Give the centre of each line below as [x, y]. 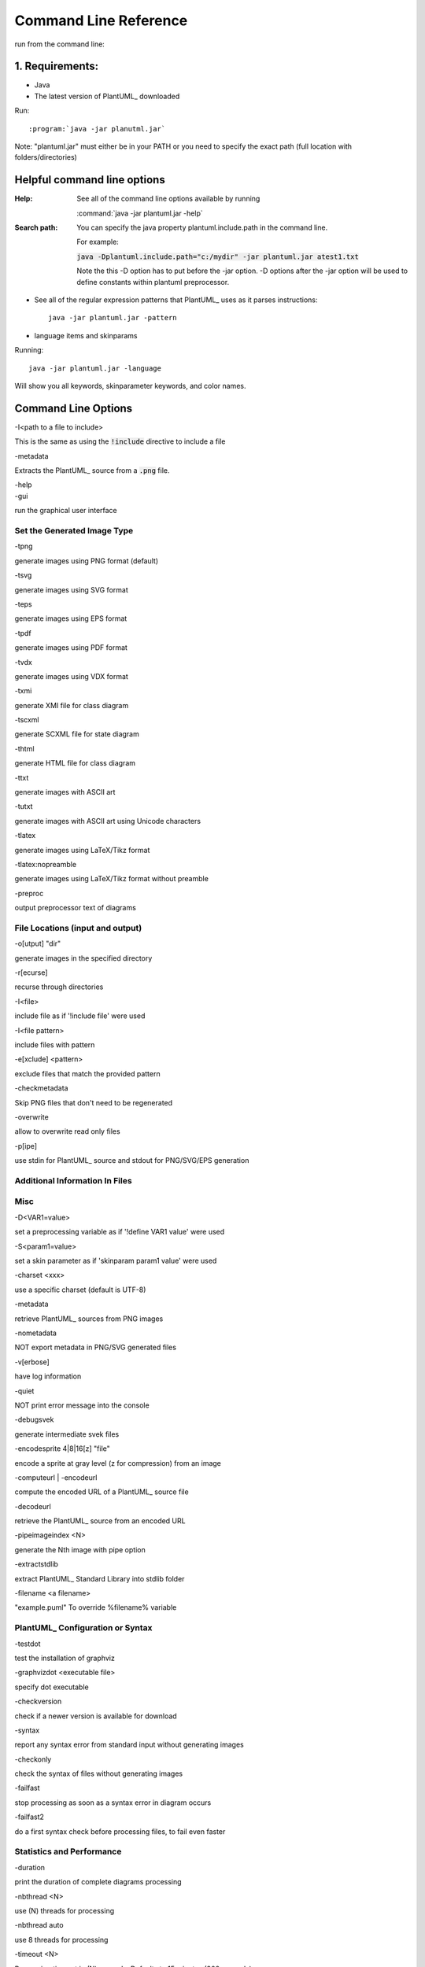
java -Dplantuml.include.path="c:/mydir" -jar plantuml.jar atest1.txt [218, 256]
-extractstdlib [37, 1564]
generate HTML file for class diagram [75, 763]
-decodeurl [33, 1506]
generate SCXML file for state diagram [77, 734]
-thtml [24, 748]
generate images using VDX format [72, 676]
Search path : [36, 227]
